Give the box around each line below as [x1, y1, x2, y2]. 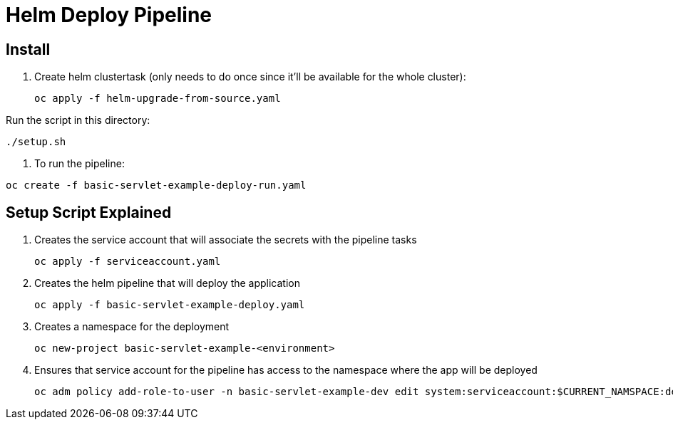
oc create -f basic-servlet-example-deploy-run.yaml [6, 179, 307, 191]
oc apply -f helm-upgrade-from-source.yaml [34, 93, 281, 105]
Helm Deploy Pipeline [6, 3, 212, 27]
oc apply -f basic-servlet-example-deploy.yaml [34, 299, 305, 311]
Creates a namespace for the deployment [34, 320, 230, 333]
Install [6, 40, 51, 58]
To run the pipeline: [34, 157, 125, 170]
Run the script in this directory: [6, 114, 150, 127]
